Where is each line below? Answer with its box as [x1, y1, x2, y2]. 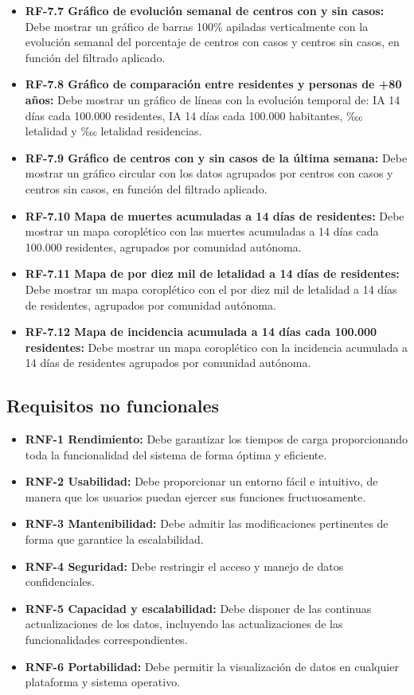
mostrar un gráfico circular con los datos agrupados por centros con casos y [25, 165, 393, 182]
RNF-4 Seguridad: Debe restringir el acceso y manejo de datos [25, 557, 344, 574]
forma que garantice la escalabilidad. [25, 531, 204, 548]
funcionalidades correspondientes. [25, 631, 188, 648]
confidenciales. [25, 573, 95, 590]
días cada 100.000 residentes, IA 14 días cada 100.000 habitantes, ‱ [25, 107, 363, 123]
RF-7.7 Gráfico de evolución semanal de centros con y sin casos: [25, 2, 385, 18]
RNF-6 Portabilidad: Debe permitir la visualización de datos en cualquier [25, 658, 399, 674]
